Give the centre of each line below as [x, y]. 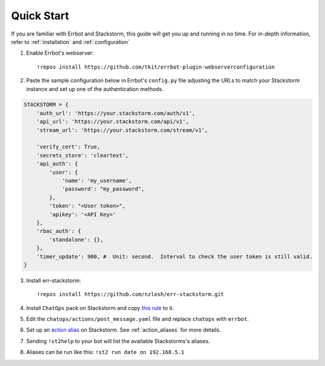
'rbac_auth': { [59, 231]
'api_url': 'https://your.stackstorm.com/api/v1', [113, 122]
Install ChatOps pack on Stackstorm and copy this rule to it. [100, 308]
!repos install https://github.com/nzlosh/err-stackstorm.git [131, 294]
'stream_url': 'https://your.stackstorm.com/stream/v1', [122, 130]
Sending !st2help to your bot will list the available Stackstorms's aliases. [118, 341]
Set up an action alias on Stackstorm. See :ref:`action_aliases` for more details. [124, 330]
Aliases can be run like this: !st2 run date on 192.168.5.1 [105, 352]
